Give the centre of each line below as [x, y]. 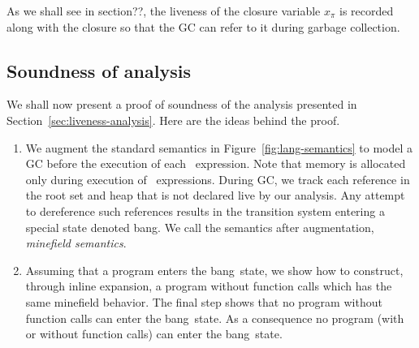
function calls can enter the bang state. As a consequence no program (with [215, 318]
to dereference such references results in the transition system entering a [205, 211]
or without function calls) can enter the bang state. [154, 334]
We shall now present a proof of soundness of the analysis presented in [182, 104]
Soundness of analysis [99, 70]
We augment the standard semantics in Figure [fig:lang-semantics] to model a [219, 147]
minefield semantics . [76, 243]
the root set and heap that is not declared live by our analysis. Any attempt [215, 195]
